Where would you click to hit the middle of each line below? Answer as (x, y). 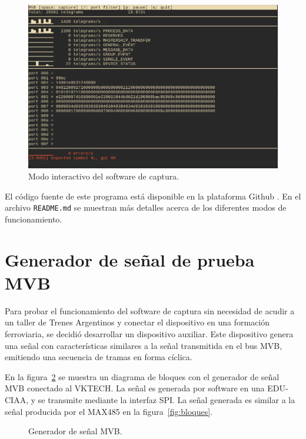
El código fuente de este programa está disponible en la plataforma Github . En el (153, 196)
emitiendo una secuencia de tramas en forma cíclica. (99, 357)
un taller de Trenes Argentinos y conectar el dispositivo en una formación (137, 322)
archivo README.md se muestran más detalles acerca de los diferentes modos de (146, 207)
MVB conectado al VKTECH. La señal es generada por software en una (135, 388)
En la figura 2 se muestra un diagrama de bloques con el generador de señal (142, 376)
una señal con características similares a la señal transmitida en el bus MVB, (144, 345)
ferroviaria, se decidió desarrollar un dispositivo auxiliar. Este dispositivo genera (149, 334)
